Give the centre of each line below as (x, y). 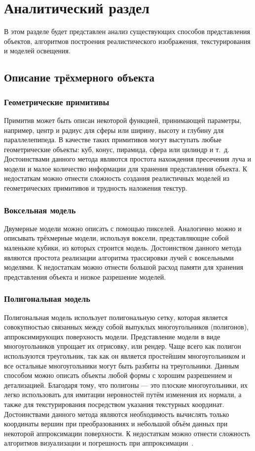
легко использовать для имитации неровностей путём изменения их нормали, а (123, 394)
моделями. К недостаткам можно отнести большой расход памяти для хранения (124, 267)
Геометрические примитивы (57, 102)
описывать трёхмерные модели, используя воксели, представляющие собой (116, 238)
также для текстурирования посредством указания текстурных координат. (114, 404)
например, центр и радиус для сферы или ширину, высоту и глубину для (114, 130)
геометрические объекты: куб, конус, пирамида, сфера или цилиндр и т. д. (117, 149)
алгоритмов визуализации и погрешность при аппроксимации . (99, 443)
